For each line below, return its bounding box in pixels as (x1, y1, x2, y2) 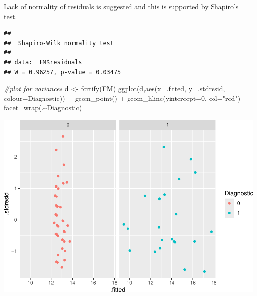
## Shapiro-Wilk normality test (4, 39, 114, 47)
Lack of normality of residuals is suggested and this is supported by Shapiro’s (4, 1, 239, 11)
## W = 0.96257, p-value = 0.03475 (4, 68, 121, 76)
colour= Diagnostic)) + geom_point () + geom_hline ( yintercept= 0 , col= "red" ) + (4, 93, 246, 103)
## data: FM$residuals (4, 58, 82, 66)
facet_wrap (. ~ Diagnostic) (4, 102, 82, 113)
